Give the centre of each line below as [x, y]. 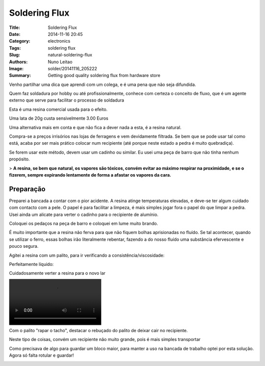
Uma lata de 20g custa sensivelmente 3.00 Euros [59, 118]
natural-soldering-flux [70, 55]
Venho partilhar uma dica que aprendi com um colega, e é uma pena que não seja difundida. [103, 84]
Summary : [20, 76]
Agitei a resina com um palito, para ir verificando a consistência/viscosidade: [87, 255]
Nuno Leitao [60, 62]
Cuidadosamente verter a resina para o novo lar [57, 273]
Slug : [15, 55]
